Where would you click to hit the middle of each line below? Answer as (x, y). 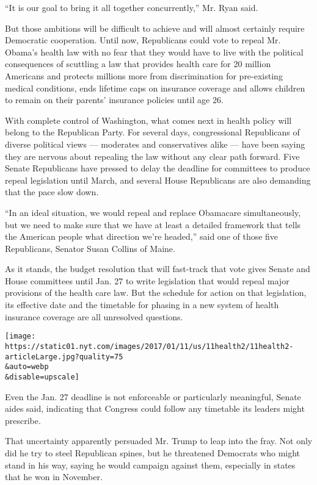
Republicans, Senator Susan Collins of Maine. (90, 248)
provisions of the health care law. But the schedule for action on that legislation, (156, 293)
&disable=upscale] (42, 377)
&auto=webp (27, 367)
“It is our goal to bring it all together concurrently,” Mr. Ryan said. (132, 7)
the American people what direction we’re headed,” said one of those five (142, 236)
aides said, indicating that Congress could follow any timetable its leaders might (155, 408)
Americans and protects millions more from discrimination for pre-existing (144, 75)
